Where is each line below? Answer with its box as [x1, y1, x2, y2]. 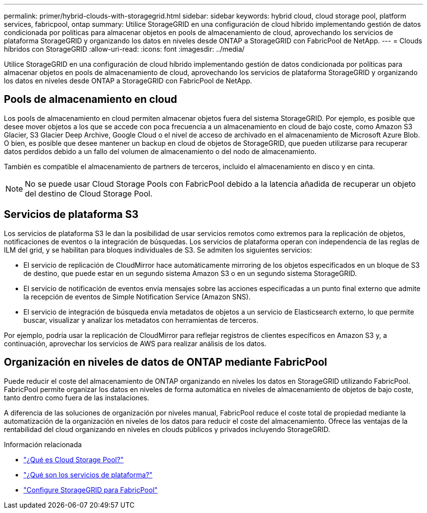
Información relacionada [4, 440, 82, 449]
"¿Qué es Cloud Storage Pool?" [23, 455, 124, 464]
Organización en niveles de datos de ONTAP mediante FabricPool [4, 356, 327, 369]
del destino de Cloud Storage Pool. [25, 188, 153, 198]
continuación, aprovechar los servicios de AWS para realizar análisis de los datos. [4, 339, 267, 348]
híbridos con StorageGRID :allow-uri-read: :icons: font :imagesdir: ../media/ [4, 45, 245, 53]
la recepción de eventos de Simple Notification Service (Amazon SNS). [23, 292, 251, 301]
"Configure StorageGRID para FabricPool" [23, 485, 158, 494]
